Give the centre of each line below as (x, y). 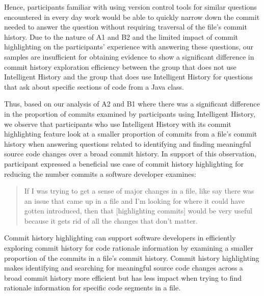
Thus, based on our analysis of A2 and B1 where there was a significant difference (132, 104)
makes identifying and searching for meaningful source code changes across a (124, 268)
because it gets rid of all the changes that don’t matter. (111, 220)
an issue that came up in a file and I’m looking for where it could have (135, 200)
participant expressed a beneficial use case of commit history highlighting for (124, 163)
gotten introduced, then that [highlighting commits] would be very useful (138, 211)
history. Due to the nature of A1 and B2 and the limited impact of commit (121, 36)
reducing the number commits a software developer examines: (100, 173)
